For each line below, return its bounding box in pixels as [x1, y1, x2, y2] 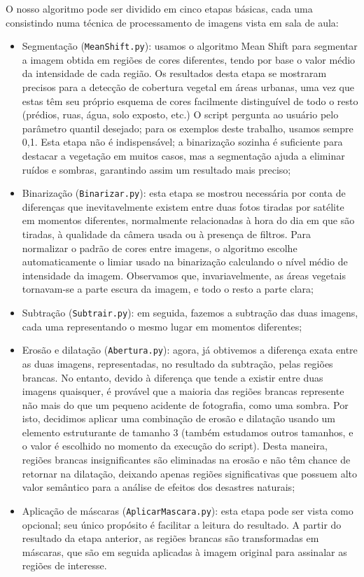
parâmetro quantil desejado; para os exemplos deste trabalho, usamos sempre [22, 120, 353, 135]
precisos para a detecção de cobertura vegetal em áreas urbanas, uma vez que [22, 80, 354, 95]
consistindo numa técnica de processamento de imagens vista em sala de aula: [6, 15, 339, 29]
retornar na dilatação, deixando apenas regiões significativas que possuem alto [22, 466, 357, 480]
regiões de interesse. [22, 558, 107, 573]
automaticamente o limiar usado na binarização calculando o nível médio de [22, 254, 348, 269]
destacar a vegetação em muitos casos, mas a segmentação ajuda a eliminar [22, 148, 345, 162]
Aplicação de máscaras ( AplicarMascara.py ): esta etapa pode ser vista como [22, 503, 353, 517]
